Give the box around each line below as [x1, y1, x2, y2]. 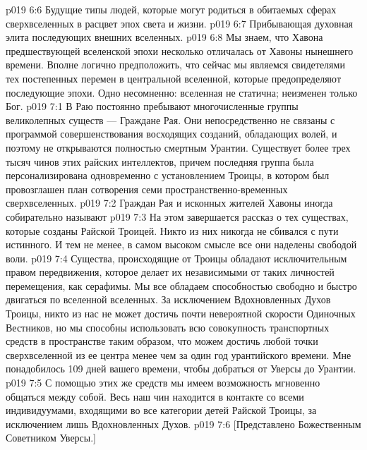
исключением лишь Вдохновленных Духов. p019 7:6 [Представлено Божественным [6, 416, 361, 431]
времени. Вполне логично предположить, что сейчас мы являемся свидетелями [6, 57, 345, 72]
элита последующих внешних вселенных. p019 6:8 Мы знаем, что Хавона [6, 30, 323, 44]
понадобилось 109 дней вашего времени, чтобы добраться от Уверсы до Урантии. [6, 361, 356, 376]
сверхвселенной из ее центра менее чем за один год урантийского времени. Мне [6, 347, 351, 362]
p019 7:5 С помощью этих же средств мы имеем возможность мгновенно [6, 375, 320, 390]
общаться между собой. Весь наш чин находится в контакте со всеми [6, 389, 304, 403]
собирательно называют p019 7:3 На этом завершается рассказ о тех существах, [6, 209, 349, 224]
